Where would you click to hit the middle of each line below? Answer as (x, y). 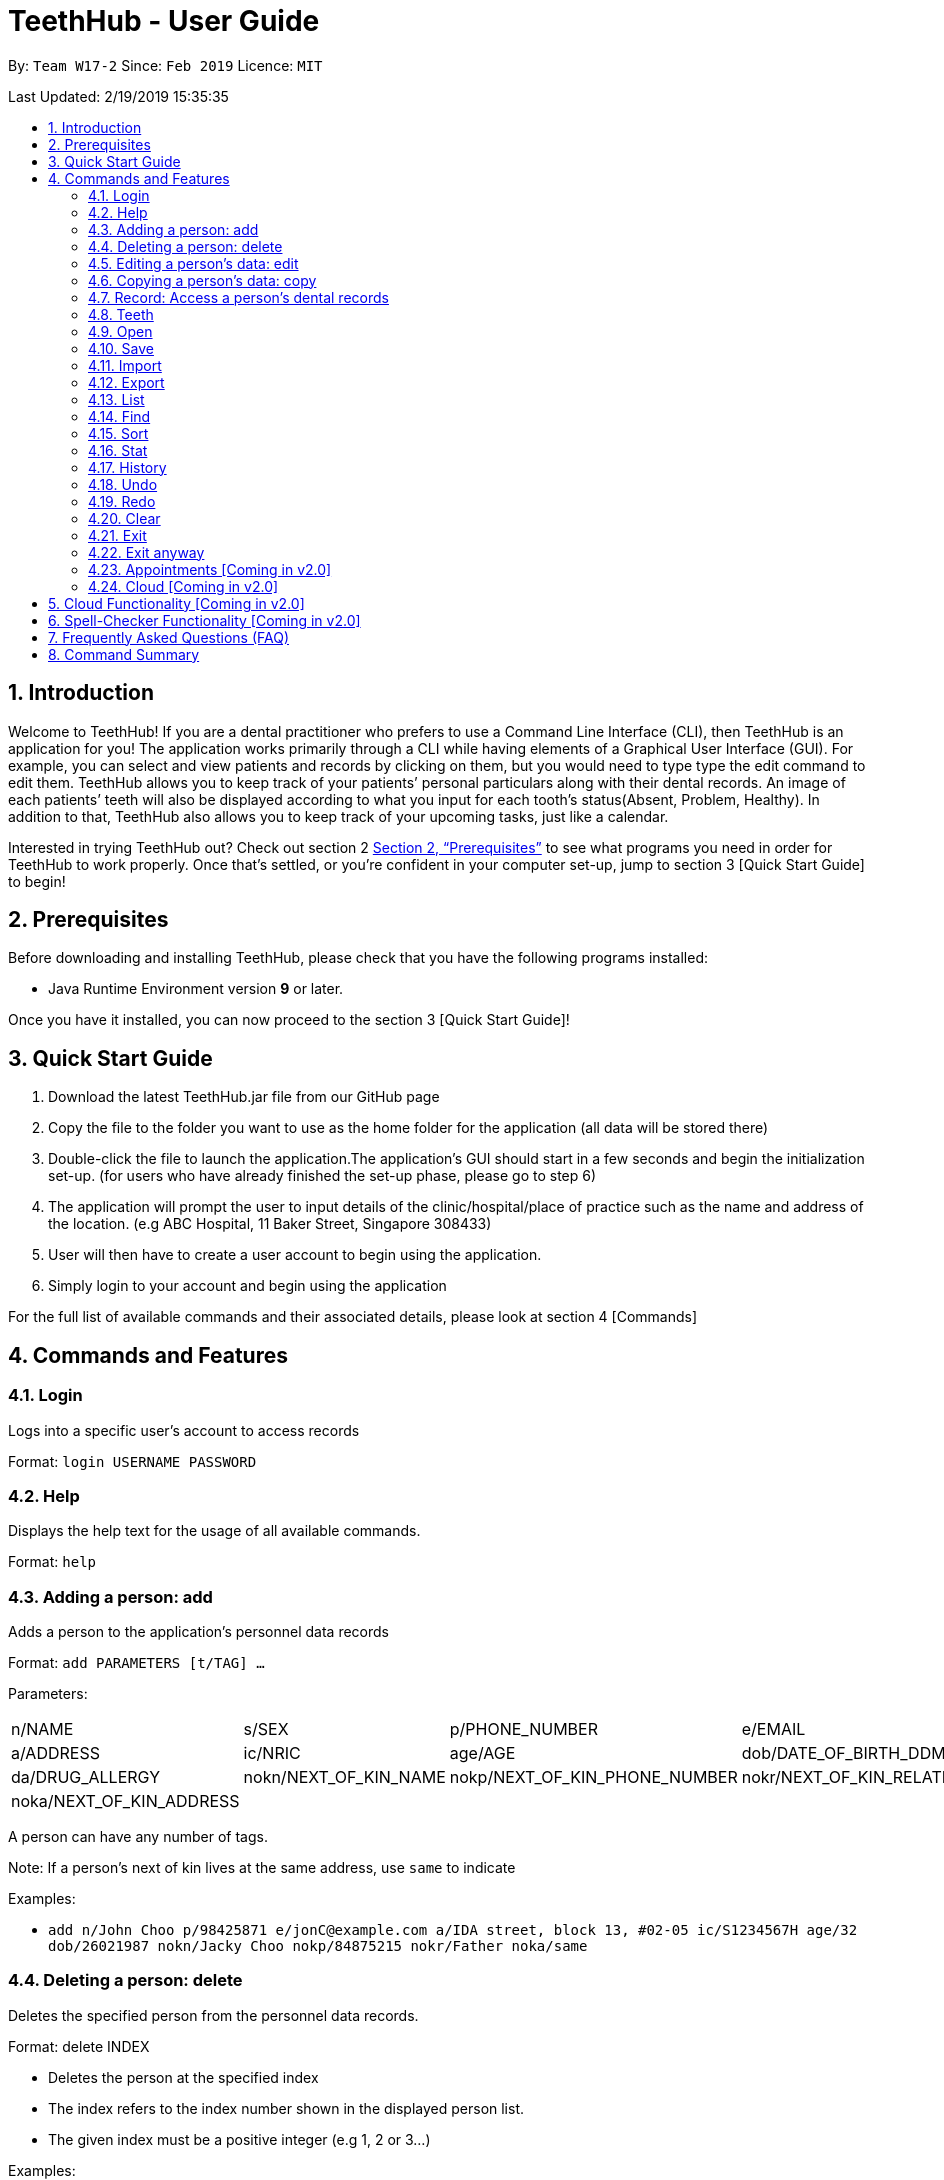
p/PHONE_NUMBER (523, 1729)
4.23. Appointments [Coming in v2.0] (210, 569)
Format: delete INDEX (79, 2046)
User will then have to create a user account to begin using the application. (295, 1255)
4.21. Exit (117, 535)
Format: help (52, 1562)
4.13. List (116, 399)
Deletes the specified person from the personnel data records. (213, 2015)
